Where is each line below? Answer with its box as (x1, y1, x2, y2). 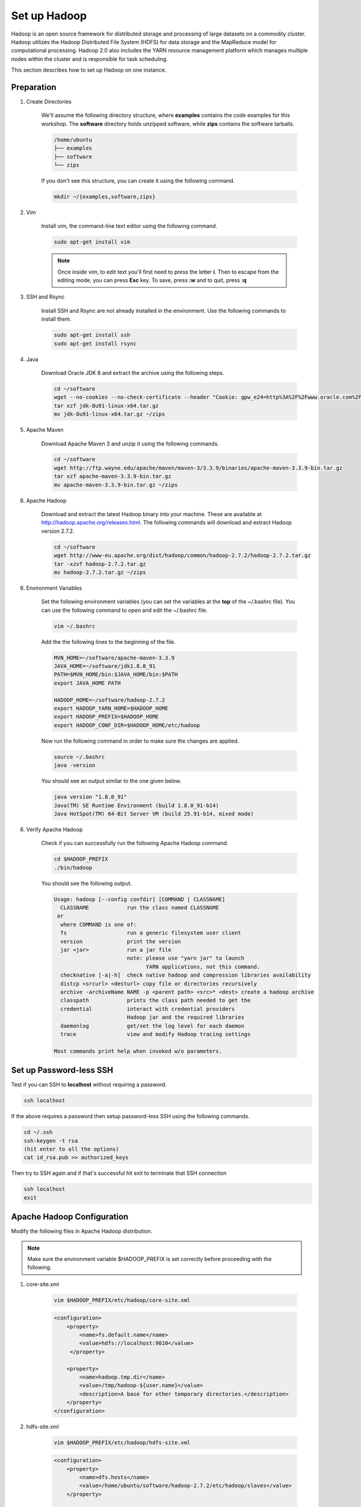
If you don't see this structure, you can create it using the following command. (41, 177, 235, 184)
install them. (41, 315, 72, 322)
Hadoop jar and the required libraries (126, 1014, 245, 1021)
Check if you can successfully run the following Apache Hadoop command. (41, 840, 229, 847)
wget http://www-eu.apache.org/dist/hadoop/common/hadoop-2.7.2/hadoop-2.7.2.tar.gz (54, 552, 311, 559)
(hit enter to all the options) (23, 1145, 120, 1153)
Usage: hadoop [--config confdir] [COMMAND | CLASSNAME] (54, 896, 226, 902)
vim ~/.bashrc (54, 623, 96, 629)
